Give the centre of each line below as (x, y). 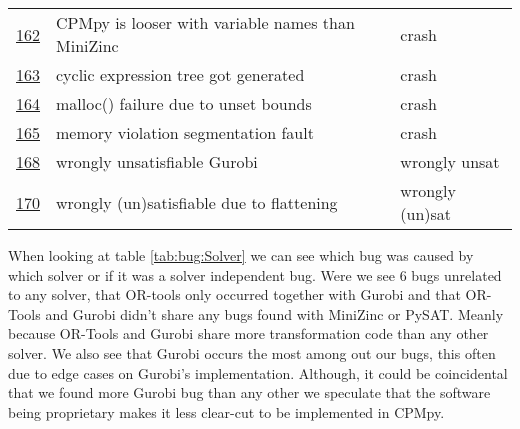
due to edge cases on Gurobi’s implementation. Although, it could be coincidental (258, 372)
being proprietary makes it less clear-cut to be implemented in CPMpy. (226, 411)
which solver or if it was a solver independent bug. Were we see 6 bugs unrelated (255, 274)
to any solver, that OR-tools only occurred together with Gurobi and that (234, 294)
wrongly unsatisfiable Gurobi (157, 161)
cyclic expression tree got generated (180, 74)
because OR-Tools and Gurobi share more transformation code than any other (248, 333)
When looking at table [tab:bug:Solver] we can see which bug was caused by (241, 255)
